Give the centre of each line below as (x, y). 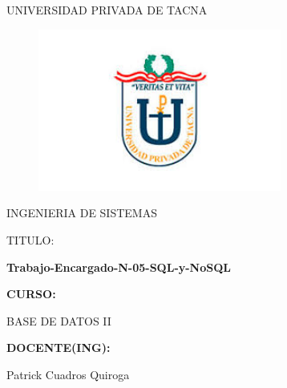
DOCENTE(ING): (59, 348)
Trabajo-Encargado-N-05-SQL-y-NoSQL (119, 267)
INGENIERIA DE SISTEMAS (82, 213)
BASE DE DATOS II (59, 320)
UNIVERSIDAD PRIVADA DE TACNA (107, 10)
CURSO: (31, 294)
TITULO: (30, 239)
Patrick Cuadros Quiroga (68, 374)
